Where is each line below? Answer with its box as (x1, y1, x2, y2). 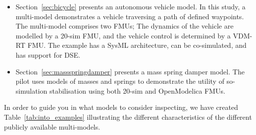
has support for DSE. (15, 49, 80, 60)
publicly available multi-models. (4, 121, 101, 132)
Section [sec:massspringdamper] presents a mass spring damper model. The (15, 66, 245, 76)
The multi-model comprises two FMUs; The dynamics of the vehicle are (15, 21, 234, 31)
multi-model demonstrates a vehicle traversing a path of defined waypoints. (15, 11, 244, 21)
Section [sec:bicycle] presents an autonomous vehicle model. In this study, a (15, 1, 246, 11)
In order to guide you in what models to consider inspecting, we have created (4, 102, 238, 112)
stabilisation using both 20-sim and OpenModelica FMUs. (49, 85, 225, 96)
